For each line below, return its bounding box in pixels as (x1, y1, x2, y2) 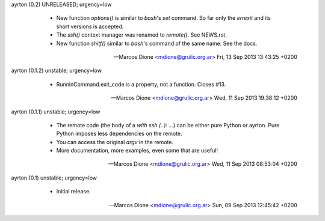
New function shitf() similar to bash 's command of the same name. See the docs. (56, 40, 258, 47)
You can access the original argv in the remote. (56, 138, 174, 145)
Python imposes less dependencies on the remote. (56, 130, 182, 138)
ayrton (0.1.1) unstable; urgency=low (11, 108, 101, 115)
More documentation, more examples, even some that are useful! (56, 147, 218, 154)
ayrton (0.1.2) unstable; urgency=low (11, 67, 102, 74)
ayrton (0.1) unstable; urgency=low (11, 174, 97, 181)
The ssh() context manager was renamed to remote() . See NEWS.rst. (56, 31, 227, 38)
